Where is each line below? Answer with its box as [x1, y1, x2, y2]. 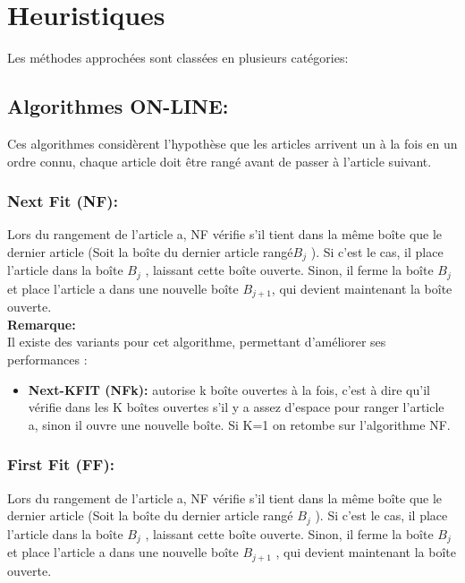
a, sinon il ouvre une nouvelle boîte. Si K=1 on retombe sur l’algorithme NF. [28, 415, 451, 433]
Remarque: [7, 314, 76, 333]
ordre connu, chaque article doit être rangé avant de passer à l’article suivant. [7, 151, 432, 170]
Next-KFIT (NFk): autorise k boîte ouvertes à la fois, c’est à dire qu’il [28, 380, 430, 399]
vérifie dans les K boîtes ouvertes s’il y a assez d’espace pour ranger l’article [28, 398, 444, 416]
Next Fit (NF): [7, 190, 118, 212]
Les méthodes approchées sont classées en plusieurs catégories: [7, 48, 349, 67]
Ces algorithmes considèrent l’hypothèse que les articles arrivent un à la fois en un [7, 133, 458, 152]
